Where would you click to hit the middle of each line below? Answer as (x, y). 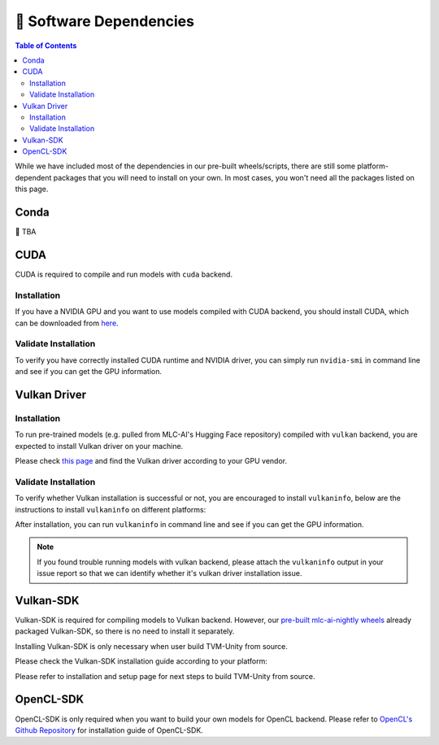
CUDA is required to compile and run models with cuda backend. (124, 274)
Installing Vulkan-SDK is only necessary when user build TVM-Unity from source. (152, 646)
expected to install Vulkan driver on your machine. (99, 446)
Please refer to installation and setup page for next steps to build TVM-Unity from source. (165, 676)
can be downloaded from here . (67, 323)
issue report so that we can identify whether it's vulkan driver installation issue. (170, 573)
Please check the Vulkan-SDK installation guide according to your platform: (141, 661)
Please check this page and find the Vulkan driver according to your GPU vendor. (151, 461)
